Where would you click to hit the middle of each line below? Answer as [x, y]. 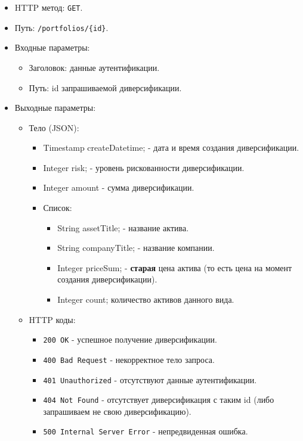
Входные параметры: [52, 47]
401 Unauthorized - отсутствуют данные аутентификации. [150, 379]
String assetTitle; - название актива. [123, 227]
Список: [58, 208]
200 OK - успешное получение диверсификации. [130, 339]
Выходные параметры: [55, 108]
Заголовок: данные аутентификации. [94, 67]
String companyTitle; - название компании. [136, 248]
